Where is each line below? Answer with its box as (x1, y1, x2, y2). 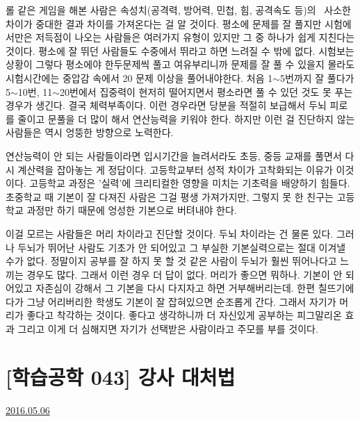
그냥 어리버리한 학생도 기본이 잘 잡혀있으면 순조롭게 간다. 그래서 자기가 (26, 294, 336, 308)
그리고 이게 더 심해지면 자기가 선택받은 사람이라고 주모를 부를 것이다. (17, 322, 318, 336)
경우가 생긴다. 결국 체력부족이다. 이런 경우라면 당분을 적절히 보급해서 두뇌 (6, 98, 327, 113)
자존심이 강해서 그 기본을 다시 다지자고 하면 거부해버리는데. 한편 (35, 281, 316, 295)
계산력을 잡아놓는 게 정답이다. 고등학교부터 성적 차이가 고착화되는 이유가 (17, 162, 333, 176)
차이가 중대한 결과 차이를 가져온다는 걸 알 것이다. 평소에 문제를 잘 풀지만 (6, 16, 322, 31)
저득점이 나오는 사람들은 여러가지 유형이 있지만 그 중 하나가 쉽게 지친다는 (35, 30, 355, 44)
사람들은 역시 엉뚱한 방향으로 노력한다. (6, 125, 174, 140)
